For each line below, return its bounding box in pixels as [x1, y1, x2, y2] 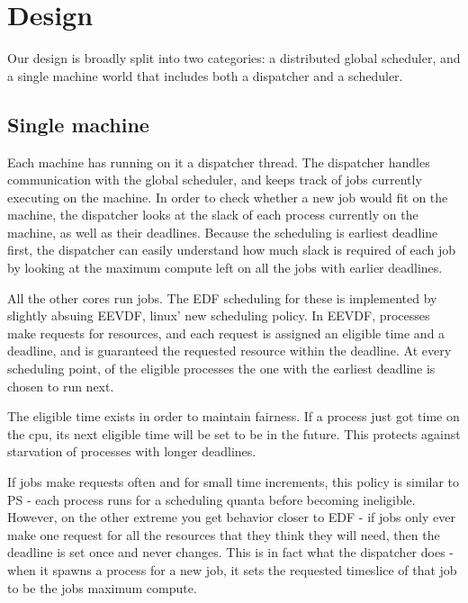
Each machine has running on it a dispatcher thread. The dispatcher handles [7, 152, 430, 171]
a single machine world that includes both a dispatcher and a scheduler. [7, 66, 403, 85]
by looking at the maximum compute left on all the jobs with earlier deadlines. [7, 258, 443, 277]
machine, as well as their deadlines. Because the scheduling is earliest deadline [7, 222, 438, 241]
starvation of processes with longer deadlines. [7, 442, 256, 461]
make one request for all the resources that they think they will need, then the [7, 525, 440, 544]
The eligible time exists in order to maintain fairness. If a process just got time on [7, 407, 460, 426]
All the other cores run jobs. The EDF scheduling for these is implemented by [7, 288, 437, 307]
